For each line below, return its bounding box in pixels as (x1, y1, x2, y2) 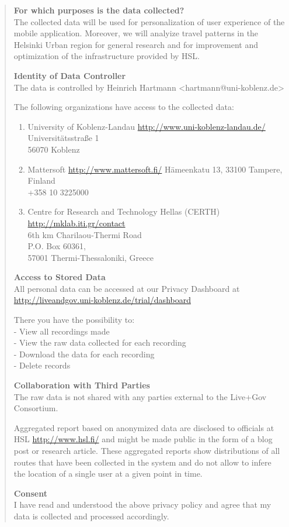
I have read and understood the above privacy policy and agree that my (13, 498, 271, 511)
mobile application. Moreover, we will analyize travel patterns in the (13, 27, 259, 39)
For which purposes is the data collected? (13, 4, 184, 16)
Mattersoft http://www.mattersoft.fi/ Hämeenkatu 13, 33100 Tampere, (27, 163, 283, 175)
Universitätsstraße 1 (27, 132, 99, 144)
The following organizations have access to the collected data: (13, 101, 234, 113)
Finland (27, 174, 55, 187)
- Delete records (13, 359, 71, 371)
